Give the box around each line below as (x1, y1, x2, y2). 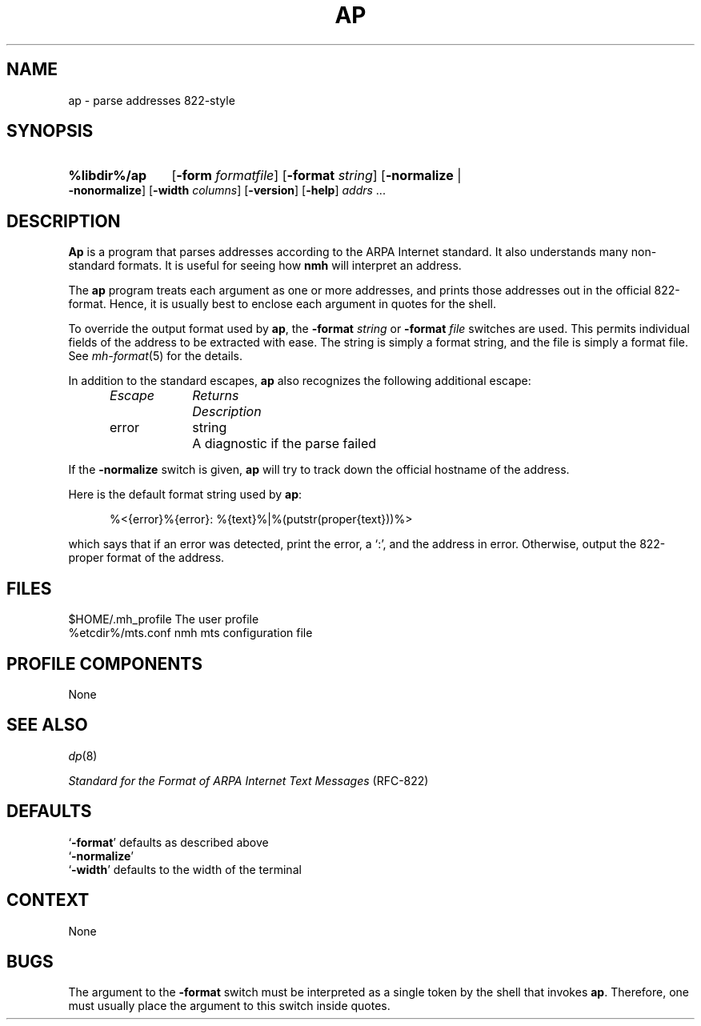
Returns (192, 387, 239, 404)
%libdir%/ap (68, 167, 147, 184)
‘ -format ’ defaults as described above (68, 835, 269, 849)
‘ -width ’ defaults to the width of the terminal (68, 862, 302, 876)
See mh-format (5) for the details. (68, 349, 243, 363)
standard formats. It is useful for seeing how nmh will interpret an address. (68, 259, 462, 273)
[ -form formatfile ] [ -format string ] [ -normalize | (171, 167, 462, 184)
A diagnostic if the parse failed (192, 435, 377, 452)
